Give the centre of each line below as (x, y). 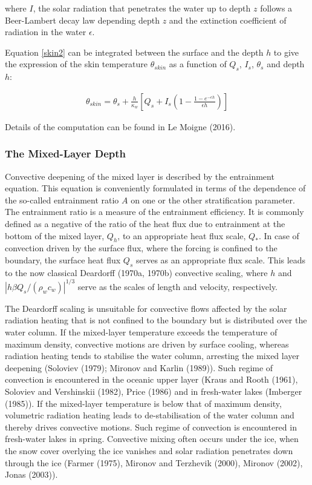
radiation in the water (46, 32)
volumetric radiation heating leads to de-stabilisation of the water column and (150, 415)
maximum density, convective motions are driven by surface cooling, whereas (147, 344)
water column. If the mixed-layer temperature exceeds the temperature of (141, 332)
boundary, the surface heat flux (63, 259)
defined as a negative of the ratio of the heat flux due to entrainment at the (145, 223)
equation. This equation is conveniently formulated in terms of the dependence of (155, 188)
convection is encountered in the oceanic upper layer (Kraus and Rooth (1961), (151, 379)
